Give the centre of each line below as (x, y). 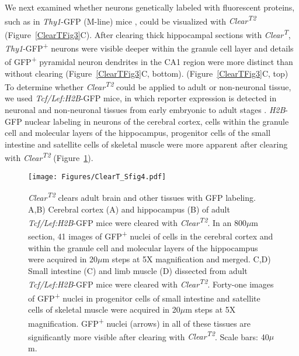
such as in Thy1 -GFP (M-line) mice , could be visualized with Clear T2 (131, 20)
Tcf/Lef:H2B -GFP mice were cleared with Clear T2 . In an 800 (137, 222)
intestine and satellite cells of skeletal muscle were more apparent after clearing (146, 144)
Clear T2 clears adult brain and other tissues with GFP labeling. (142, 196)
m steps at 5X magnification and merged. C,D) (187, 259)
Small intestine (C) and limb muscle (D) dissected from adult (138, 270)
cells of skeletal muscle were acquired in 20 (104, 309)
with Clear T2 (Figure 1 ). (49, 157)
